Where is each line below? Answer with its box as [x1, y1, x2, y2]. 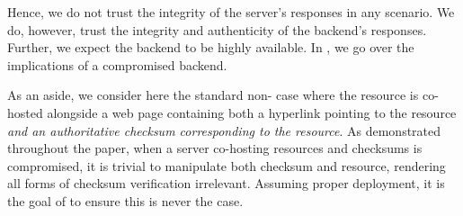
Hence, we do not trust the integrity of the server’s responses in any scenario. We [7, 3, 455, 21]
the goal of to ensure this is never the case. [7, 191, 244, 210]
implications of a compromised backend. [7, 55, 227, 74]
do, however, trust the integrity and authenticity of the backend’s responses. [7, 20, 427, 39]
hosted [7, 103, 43, 121]
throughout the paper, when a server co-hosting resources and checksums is [7, 139, 423, 157]
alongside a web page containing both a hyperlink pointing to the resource [47, 103, 457, 121]
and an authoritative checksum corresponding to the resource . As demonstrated [7, 121, 441, 139]
